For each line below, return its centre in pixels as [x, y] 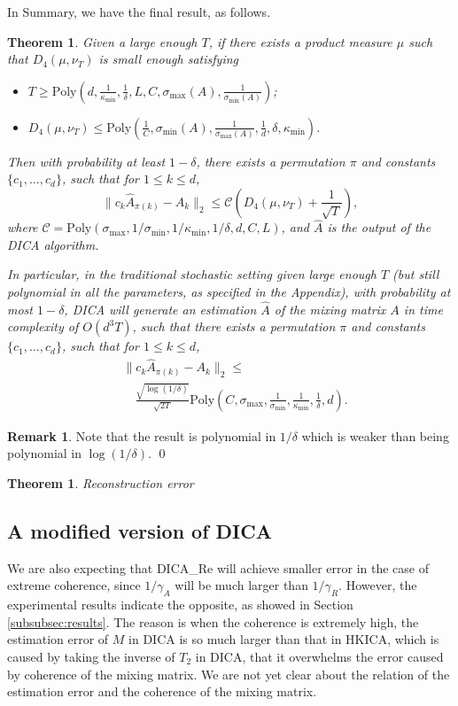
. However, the [378, 585]
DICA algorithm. [53, 244]
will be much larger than [241, 585]
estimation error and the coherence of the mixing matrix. [162, 691]
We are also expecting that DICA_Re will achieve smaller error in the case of [218, 567]
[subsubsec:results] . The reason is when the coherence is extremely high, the [213, 621]
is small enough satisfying [168, 59]
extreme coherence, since [74, 585]
